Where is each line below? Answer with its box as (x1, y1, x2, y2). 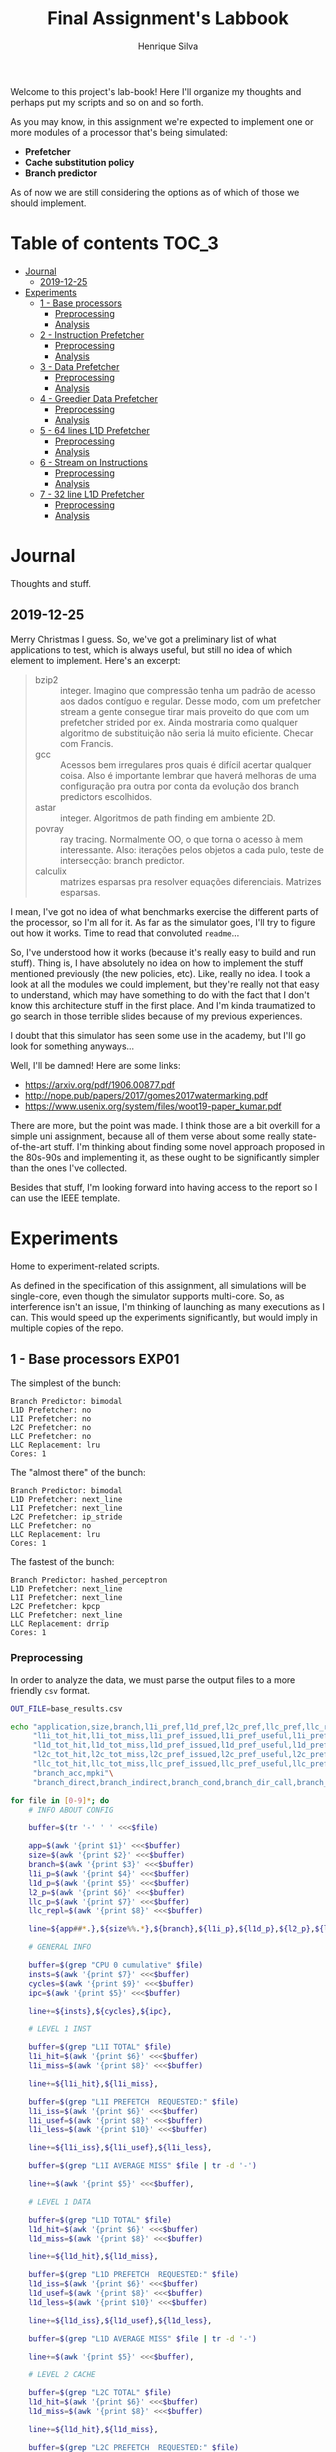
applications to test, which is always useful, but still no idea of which (10, 643, 293, 656)
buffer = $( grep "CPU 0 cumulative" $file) (28, 1960, 203, 1971)
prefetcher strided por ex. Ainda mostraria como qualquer (59, 716, 298, 728)
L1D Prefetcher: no (10, 1405, 92, 1416)
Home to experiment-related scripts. (10, 1260, 160, 1272)
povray (34, 822, 65, 834)
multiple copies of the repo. (10, 1322, 124, 1334)
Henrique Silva (137, 40, 199, 52)
